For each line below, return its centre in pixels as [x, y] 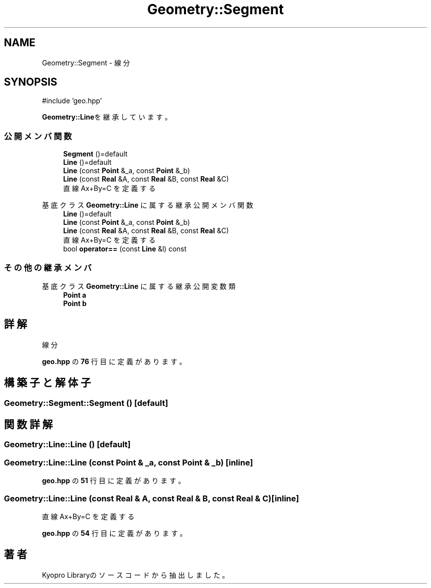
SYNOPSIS [31, 82]
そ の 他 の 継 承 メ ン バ [48, 267]
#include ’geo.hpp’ [72, 101]
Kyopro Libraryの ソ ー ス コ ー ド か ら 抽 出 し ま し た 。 [136, 575]
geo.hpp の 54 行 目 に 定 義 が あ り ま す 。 [114, 533]
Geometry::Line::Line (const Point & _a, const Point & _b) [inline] [129, 462]
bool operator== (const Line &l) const [125, 249]
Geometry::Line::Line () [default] [67, 445]
